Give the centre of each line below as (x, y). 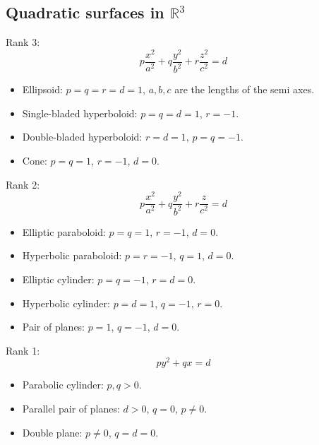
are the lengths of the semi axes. (245, 89)
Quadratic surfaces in (85, 12)
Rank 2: (23, 184)
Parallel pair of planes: (71, 408)
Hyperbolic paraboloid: (72, 255)
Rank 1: (23, 350)
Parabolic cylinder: (63, 385)
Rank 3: (23, 42)
